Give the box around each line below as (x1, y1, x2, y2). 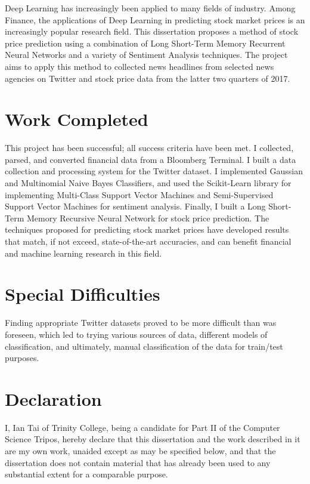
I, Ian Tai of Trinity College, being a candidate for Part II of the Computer (5, 421, 280, 433)
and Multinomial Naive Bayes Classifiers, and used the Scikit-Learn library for (5, 177, 292, 189)
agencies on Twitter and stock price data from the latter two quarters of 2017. (5, 72, 290, 84)
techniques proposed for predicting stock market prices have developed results (5, 223, 289, 236)
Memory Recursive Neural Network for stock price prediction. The (26, 211, 269, 224)
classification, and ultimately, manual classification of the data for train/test (5, 340, 283, 352)
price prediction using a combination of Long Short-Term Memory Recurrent (5, 36, 286, 49)
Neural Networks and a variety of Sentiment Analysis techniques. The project (5, 48, 288, 61)
